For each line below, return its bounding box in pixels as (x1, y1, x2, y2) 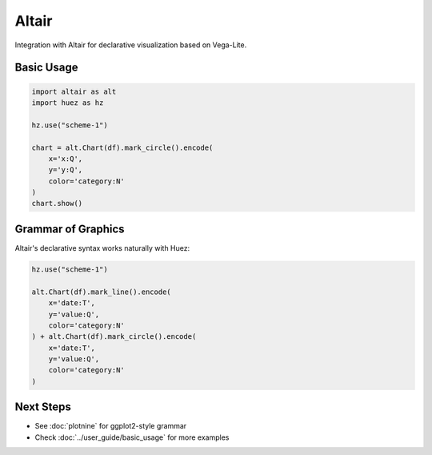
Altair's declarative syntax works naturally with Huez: (14, 243, 190, 252)
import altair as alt (31, 87, 117, 96)
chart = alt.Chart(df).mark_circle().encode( (31, 143, 214, 152)
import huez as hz (31, 98, 104, 107)
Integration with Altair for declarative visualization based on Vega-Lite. (14, 40, 247, 50)
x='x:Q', (48, 154, 83, 163)
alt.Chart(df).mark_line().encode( (31, 287, 171, 296)
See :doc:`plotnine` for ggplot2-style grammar (34, 421, 187, 431)
